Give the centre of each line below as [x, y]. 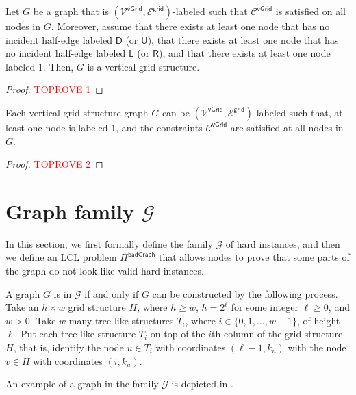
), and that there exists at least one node [244, 53]
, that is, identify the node [68, 347]
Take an [22, 307]
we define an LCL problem [61, 257]
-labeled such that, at [298, 112]
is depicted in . [202, 384]
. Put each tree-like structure [75, 334]
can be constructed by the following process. [245, 293]
